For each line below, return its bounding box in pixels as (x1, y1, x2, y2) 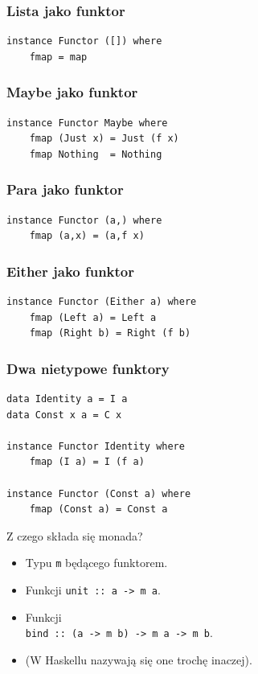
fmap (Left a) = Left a (29, 311, 157, 323)
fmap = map (29, 51, 88, 63)
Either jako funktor (6, 261, 135, 281)
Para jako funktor (6, 179, 124, 199)
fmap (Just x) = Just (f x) (29, 133, 179, 145)
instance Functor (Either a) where (6, 296, 197, 308)
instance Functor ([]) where (6, 35, 162, 47)
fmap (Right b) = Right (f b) (29, 327, 191, 339)
